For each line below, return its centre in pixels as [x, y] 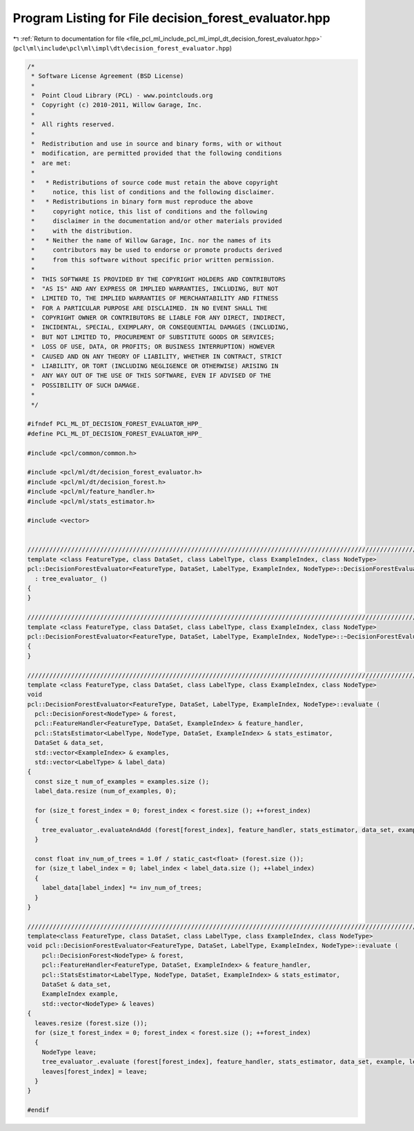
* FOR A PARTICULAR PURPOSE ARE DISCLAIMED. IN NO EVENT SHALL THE [149, 308]
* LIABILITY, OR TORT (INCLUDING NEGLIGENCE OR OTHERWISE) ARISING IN [155, 366]
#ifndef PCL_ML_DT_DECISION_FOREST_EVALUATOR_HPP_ [115, 424]
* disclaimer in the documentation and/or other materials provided [157, 221]
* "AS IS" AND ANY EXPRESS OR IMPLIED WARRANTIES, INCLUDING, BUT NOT [155, 289]
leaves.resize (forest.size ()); [91, 1023]
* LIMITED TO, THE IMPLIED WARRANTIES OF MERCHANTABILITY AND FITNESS [155, 298]
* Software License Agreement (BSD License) [108, 76]
